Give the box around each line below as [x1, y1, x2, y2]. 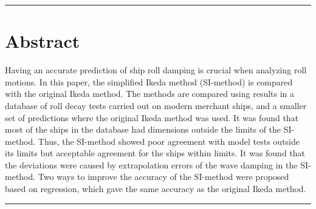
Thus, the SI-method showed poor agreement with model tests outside [38, 134, 300, 147]
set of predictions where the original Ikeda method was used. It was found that [5, 111, 299, 124]
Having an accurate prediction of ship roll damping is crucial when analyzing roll [5, 64, 307, 76]
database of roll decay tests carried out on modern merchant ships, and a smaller [5, 99, 307, 111]
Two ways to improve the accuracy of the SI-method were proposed [38, 170, 289, 183]
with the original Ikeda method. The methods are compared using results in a [5, 87, 295, 100]
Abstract [5, 28, 80, 53]
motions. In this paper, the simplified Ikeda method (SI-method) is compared [5, 75, 293, 88]
